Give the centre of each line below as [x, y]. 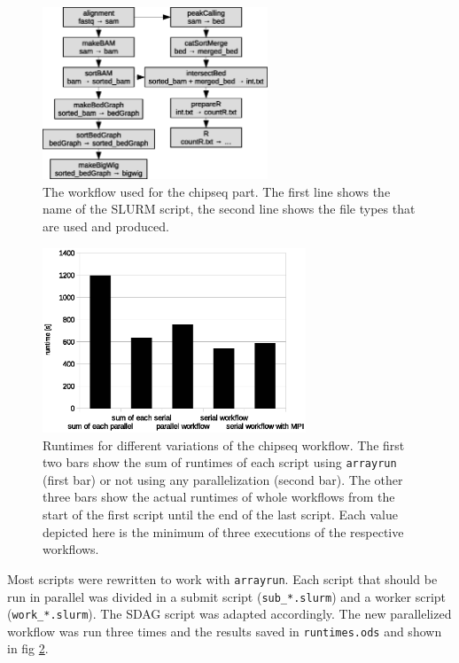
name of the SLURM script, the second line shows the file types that [229, 209]
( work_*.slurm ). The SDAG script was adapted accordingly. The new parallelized [229, 614]
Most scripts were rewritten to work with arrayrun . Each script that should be [222, 578]
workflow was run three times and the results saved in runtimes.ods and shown [225, 631]
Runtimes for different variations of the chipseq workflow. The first [224, 445]
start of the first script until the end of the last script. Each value [220, 515]
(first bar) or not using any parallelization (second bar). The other [223, 479]
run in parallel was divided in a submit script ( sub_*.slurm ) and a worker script [227, 596]
